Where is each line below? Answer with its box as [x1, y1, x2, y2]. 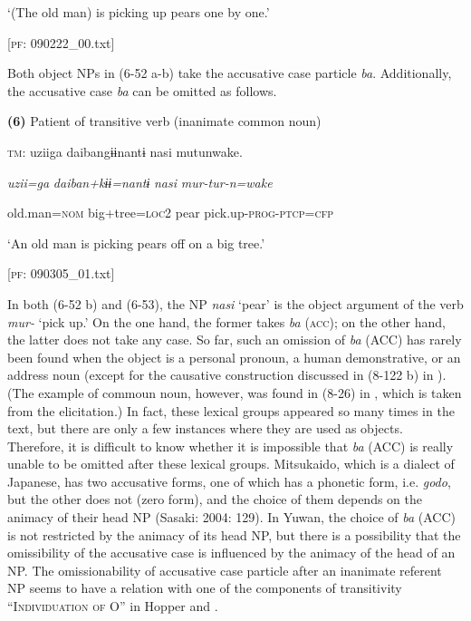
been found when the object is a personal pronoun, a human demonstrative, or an [7, 347, 461, 366]
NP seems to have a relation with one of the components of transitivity [7, 578, 402, 597]
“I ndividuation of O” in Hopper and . [7, 597, 218, 616]
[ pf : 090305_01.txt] [7, 264, 115, 283]
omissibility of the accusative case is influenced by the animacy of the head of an [7, 543, 456, 562]
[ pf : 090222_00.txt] [7, 33, 115, 52]
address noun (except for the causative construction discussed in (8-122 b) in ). [7, 365, 447, 384]
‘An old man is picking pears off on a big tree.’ [7, 233, 265, 252]
